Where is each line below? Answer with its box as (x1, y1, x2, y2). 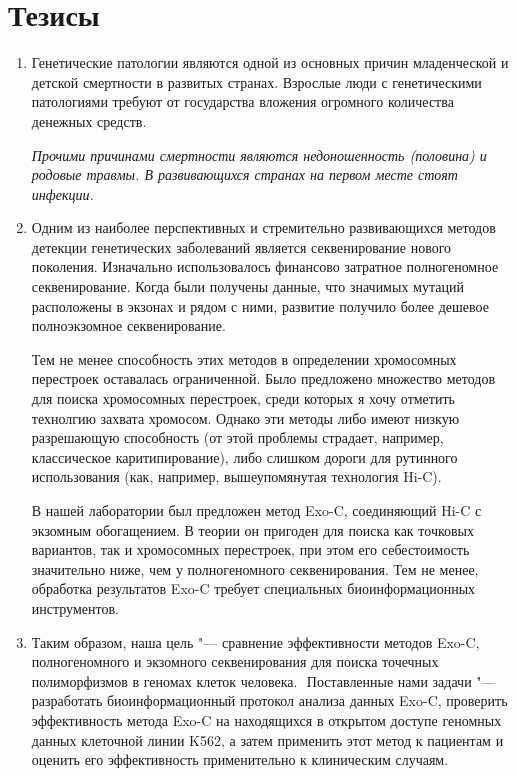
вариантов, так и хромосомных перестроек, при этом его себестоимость (31, 539, 470, 560)
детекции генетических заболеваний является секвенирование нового (31, 236, 452, 257)
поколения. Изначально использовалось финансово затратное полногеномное (31, 256, 499, 277)
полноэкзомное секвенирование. (31, 315, 226, 336)
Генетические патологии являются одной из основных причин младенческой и (31, 52, 509, 73)
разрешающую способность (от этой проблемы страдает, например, (31, 427, 444, 448)
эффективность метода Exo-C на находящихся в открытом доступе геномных (31, 709, 502, 730)
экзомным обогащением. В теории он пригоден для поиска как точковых (31, 519, 475, 540)
